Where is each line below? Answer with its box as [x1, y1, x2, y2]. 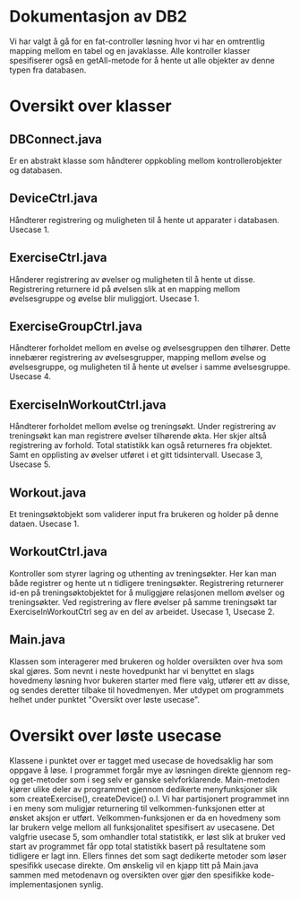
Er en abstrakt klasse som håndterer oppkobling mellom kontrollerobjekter [9, 155, 283, 166]
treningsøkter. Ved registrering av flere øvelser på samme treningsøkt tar [9, 596, 278, 607]
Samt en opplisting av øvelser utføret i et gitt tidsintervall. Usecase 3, [9, 450, 263, 461]
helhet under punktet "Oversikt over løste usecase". [9, 694, 200, 705]
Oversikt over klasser [9, 96, 172, 117]
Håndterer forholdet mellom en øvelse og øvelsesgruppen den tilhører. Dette [9, 342, 291, 353]
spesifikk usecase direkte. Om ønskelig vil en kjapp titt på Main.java [9, 860, 259, 870]
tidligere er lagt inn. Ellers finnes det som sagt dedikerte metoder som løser [9, 850, 287, 861]
